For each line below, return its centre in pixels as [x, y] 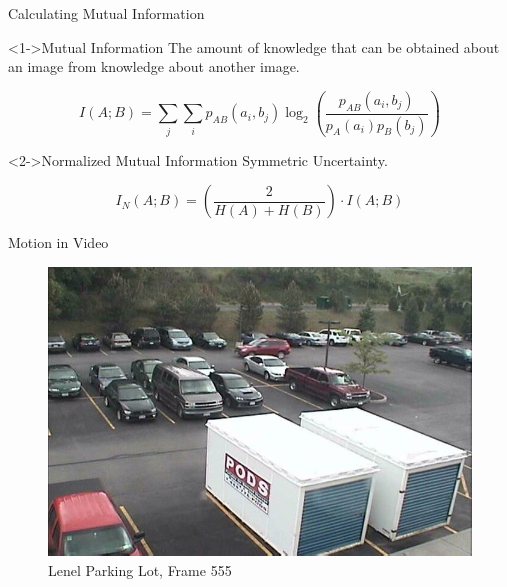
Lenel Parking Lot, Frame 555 [140, 569]
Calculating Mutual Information [106, 13]
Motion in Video [58, 242]
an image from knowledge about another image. [154, 66]
